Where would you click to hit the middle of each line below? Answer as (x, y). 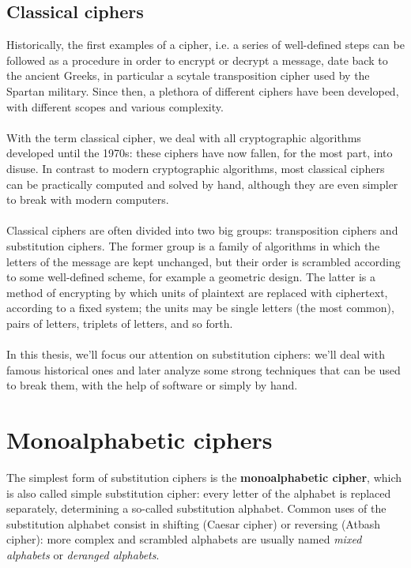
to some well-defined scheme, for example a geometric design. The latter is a (191, 277)
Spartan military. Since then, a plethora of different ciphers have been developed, (203, 90)
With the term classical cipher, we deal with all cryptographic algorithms (184, 137)
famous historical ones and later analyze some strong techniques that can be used (204, 369)
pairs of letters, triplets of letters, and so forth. (120, 323)
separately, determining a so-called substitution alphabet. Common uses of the (196, 508)
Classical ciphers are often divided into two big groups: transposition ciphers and (202, 230)
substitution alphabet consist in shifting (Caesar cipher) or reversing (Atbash (193, 523)
